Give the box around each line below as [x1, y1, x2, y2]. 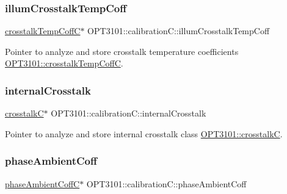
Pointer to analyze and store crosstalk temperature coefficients [5, 45, 239, 57]
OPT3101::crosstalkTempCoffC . [5, 57, 123, 70]
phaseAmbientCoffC [5, 177, 80, 190]
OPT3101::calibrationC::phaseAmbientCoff [86, 177, 247, 190]
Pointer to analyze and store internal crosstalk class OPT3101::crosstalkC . [5, 127, 283, 140]
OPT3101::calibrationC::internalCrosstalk [51, 107, 206, 120]
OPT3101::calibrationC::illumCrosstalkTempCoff [87, 24, 270, 37]
